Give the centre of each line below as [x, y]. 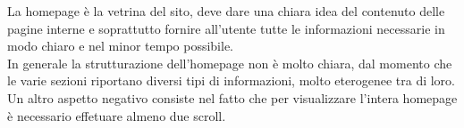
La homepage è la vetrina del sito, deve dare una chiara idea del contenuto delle [226, 11]
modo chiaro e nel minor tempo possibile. [121, 46]
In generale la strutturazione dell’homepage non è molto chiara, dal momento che [230, 63]
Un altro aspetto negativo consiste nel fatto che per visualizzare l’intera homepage [232, 97]
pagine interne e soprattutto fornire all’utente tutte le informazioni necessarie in [226, 28]
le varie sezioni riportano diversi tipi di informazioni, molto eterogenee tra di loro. [231, 80]
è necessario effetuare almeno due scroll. [117, 115]
